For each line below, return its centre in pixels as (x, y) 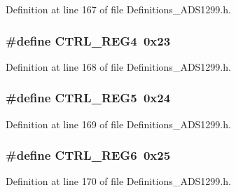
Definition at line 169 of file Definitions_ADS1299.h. (118, 124)
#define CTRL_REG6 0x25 (88, 155)
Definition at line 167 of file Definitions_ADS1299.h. (118, 9)
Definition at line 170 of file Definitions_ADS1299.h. (118, 181)
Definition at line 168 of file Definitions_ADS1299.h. (118, 66)
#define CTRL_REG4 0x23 (88, 40)
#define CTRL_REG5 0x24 (88, 98)
